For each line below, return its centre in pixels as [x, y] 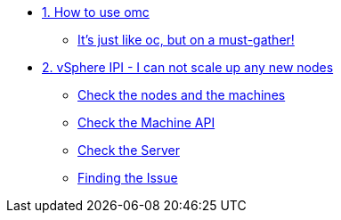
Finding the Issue [128, 178]
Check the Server [129, 150]
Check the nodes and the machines [182, 95]
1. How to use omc [96, 12]
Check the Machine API [146, 122]
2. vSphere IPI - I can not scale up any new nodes [188, 67]
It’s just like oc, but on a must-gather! [186, 40]
